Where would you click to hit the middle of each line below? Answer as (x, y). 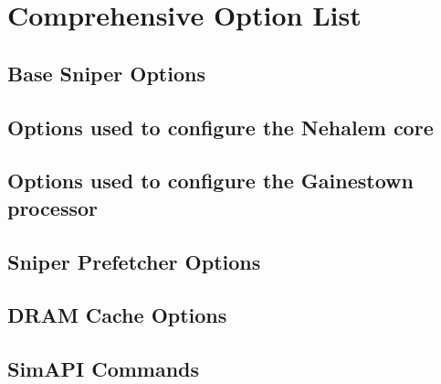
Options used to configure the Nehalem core (220, 127)
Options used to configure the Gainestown (210, 181)
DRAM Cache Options (117, 315)
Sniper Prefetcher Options (134, 261)
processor (53, 207)
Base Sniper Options (106, 73)
